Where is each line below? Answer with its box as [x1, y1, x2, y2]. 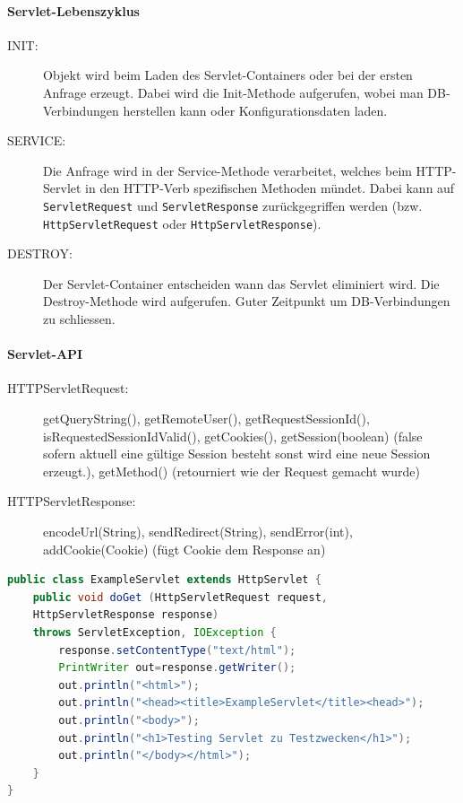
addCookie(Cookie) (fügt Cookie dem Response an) [43, 539, 326, 558]
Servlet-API [7, 345, 83, 363]
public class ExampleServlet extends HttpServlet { [7, 573, 322, 587]
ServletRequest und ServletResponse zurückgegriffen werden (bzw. [43, 196, 423, 214]
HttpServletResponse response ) [32, 608, 219, 622]
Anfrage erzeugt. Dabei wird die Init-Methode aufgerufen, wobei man [43, 83, 424, 101]
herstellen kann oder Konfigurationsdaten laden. [123, 100, 388, 119]
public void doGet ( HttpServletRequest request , [32, 590, 329, 604]
